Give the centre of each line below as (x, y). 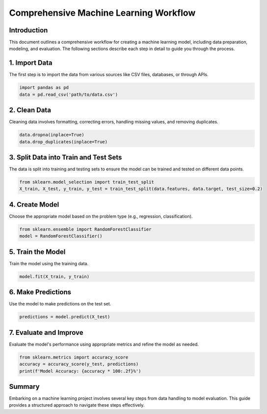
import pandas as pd (44, 88)
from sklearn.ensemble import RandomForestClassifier (85, 229)
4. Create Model (34, 205)
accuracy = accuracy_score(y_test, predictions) (79, 364)
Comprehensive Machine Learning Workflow (102, 13)
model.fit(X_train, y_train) (54, 276)
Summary (24, 386)
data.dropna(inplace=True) (52, 135)
